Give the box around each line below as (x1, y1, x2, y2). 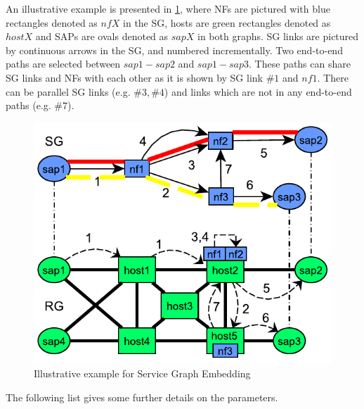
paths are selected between (6, 56, 121, 71)
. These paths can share (249, 56, 351, 71)
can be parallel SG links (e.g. (6, 84, 131, 99)
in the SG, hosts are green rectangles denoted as (123, 15, 331, 30)
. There (317, 70, 349, 84)
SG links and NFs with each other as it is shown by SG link (6, 70, 263, 84)
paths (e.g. (6, 98, 51, 113)
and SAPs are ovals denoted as (35, 29, 169, 44)
